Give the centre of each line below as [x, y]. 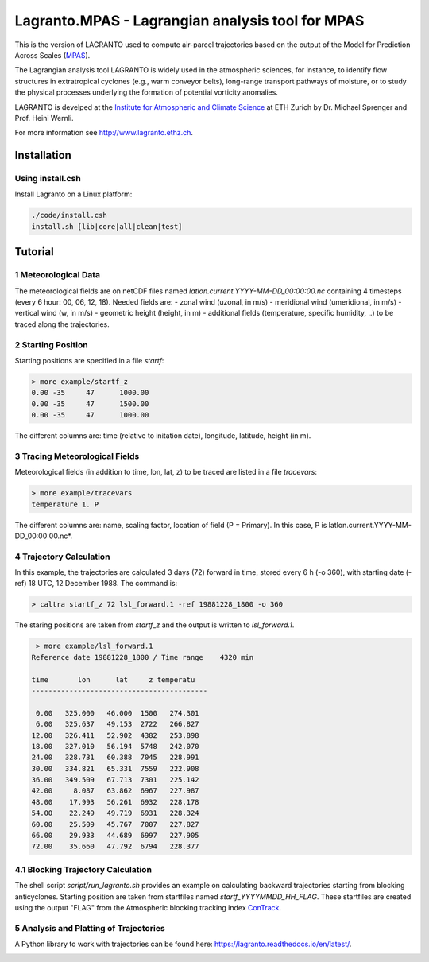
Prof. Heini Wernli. [44, 118]
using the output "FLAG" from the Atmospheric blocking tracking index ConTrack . [148, 907]
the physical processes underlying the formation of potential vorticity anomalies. [146, 92]
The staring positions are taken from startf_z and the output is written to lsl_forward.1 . [155, 625]
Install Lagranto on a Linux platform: [73, 194]
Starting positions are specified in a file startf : [89, 360]
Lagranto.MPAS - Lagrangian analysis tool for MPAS [189, 21]
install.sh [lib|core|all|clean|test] [107, 226]
